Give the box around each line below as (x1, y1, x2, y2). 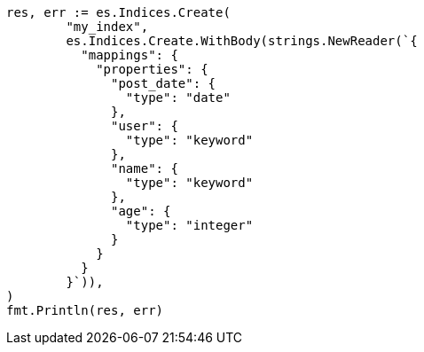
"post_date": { (111, 76, 216, 90)
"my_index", (66, 20, 149, 34)
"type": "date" (125, 90, 231, 105)
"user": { (111, 119, 178, 133)
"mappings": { (81, 48, 178, 62)
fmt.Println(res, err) (6, 303, 164, 317)
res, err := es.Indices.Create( (6, 5, 231, 20)
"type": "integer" (125, 218, 254, 232)
